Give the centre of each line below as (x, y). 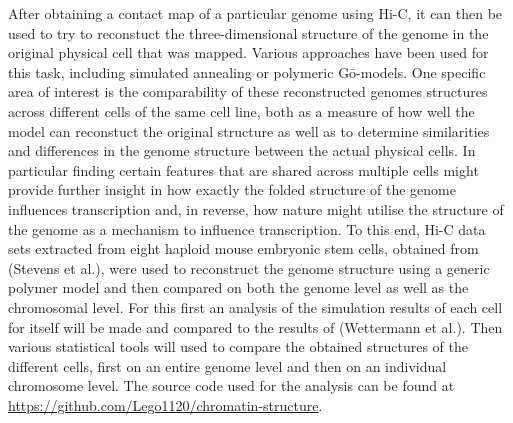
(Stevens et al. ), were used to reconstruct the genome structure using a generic (249, 267)
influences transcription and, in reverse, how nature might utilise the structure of (256, 208)
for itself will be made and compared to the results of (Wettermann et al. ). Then (255, 326)
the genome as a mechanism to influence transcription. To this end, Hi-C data (247, 228)
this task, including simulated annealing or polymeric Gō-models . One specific (247, 71)
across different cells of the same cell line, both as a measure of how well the (241, 110)
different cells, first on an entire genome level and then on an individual (227, 365)
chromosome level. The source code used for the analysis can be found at (231, 385)
